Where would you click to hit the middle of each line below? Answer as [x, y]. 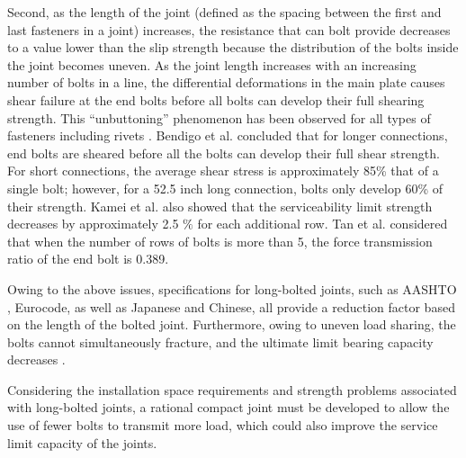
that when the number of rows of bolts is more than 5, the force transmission [220, 241]
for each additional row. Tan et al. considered [323, 224]
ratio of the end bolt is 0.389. [88, 259]
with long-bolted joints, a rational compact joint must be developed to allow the [229, 407]
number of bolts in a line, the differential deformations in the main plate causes [226, 82]
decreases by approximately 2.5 [93, 224]
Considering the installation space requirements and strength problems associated [232, 389]
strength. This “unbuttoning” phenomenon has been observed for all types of [219, 117]
